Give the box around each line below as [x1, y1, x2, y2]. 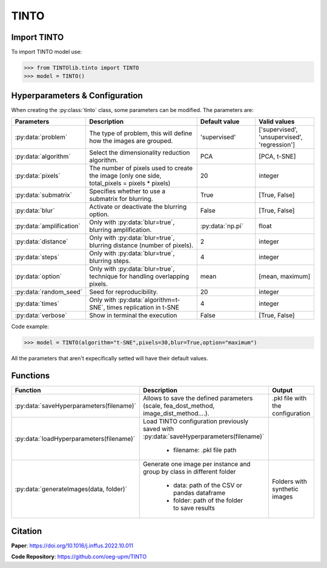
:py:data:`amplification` [15, 222, 81, 230]
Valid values [258, 117, 295, 126]
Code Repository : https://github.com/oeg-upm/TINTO [11, 553, 147, 560]
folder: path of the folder [173, 497, 243, 505]
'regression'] [258, 140, 296, 149]
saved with [142, 424, 174, 433]
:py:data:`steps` [15, 253, 60, 262]
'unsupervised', [258, 133, 303, 142]
